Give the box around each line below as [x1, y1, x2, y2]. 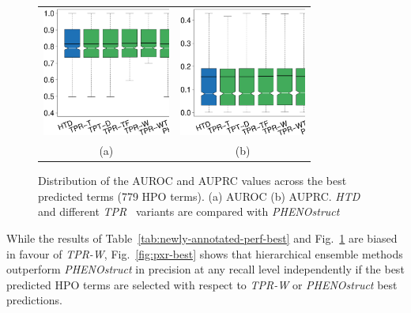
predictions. [6, 292, 62, 308]
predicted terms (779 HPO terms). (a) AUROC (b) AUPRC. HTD [38, 187, 360, 204]
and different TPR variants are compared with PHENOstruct [38, 203, 340, 220]
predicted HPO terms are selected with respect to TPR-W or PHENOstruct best [6, 276, 398, 292]
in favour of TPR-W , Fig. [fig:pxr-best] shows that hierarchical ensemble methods [6, 245, 403, 262]
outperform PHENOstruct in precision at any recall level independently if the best [6, 261, 405, 277]
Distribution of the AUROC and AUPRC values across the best [38, 172, 347, 189]
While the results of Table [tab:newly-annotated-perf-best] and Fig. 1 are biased [6, 229, 398, 246]
